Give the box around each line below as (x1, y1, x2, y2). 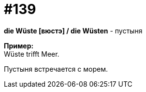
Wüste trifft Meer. (4, 49, 59, 58)
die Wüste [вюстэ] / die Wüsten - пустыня (4, 26, 143, 35)
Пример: (4, 41, 34, 50)
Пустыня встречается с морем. (4, 64, 108, 73)
